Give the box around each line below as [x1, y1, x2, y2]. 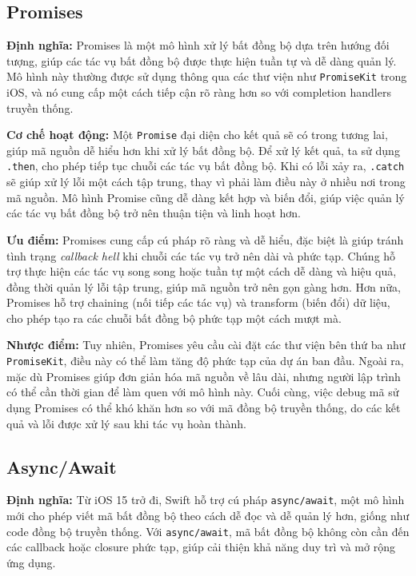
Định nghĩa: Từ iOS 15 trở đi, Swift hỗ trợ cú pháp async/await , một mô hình [6, 491, 405, 508]
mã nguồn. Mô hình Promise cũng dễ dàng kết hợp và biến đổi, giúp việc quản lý [6, 189, 405, 205]
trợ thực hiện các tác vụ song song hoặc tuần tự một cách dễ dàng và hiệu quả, [6, 263, 397, 280]
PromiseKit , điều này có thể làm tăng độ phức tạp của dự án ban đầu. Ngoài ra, [6, 352, 404, 369]
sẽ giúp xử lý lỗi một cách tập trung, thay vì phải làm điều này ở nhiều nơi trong [6, 173, 406, 190]
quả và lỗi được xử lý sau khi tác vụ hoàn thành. [6, 415, 246, 431]
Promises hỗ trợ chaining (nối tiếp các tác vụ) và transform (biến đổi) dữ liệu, [6, 294, 390, 311]
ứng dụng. [6, 554, 56, 570]
